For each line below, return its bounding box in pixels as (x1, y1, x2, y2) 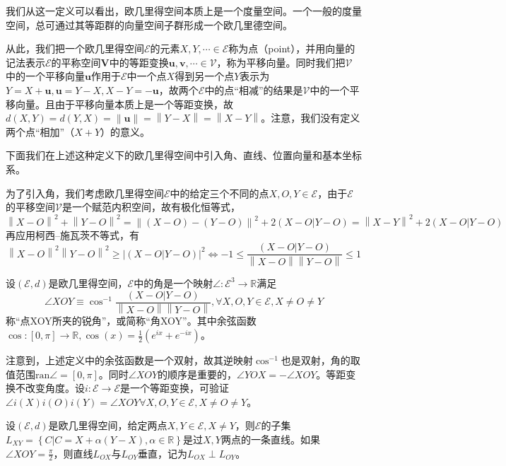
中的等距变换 (109, 54, 169, 69)
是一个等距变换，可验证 (120, 380, 229, 395)
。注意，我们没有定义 (261, 110, 360, 125)
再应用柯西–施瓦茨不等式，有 (6, 228, 139, 243)
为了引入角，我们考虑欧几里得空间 (6, 185, 164, 200)
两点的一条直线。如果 (220, 432, 320, 447)
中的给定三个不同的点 (170, 185, 269, 200)
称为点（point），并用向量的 (228, 41, 355, 56)
